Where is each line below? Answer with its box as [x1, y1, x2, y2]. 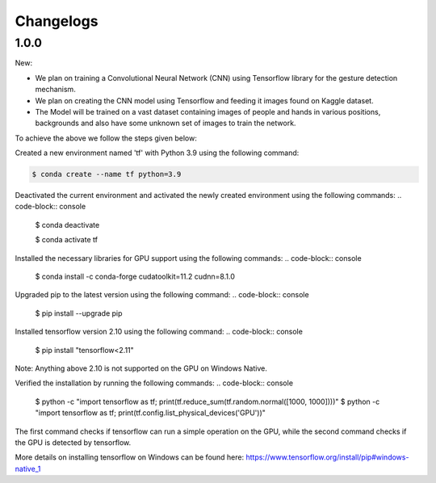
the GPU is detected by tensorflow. [15, 437, 132, 447]
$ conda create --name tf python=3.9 [31, 170, 182, 179]
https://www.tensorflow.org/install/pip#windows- [245, 452, 409, 462]
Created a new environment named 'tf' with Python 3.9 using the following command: [15, 148, 300, 157]
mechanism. [35, 85, 76, 94]
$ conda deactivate [35, 220, 100, 229]
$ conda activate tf [35, 235, 99, 245]
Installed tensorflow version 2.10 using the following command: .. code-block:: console [15, 327, 303, 337]
